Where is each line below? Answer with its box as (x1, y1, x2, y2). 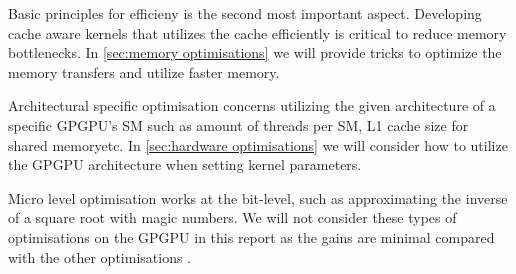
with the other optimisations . (8, 246, 191, 267)
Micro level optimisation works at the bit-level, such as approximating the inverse (8, 187, 508, 208)
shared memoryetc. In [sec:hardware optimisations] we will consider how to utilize (8, 134, 508, 155)
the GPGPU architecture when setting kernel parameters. (8, 154, 362, 175)
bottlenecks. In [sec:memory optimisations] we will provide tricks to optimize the (8, 42, 502, 63)
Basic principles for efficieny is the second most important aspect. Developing (8, 3, 482, 23)
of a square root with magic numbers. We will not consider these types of (8, 207, 457, 228)
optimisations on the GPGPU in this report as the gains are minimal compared (8, 226, 495, 247)
